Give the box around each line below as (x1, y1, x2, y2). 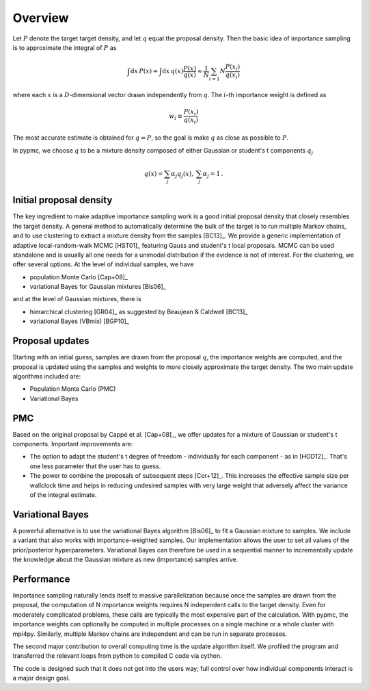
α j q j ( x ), (171, 170, 194, 179)
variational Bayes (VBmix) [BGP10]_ (29, 317, 129, 325)
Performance (12, 573, 70, 585)
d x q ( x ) (161, 67, 184, 75)
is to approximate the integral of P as (12, 43, 117, 51)
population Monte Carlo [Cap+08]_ (29, 272, 128, 281)
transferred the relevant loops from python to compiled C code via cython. (12, 652, 222, 660)
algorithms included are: (12, 372, 81, 380)
